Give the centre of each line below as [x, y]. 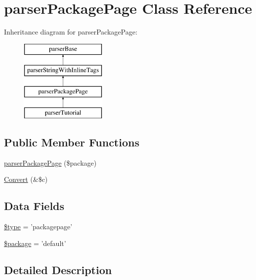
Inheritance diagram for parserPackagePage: [71, 32]
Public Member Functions [72, 142]
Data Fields [34, 206]
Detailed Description [58, 269]
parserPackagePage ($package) [50, 162]
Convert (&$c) [26, 179]
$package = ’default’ [35, 243]
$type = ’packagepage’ [38, 227]
